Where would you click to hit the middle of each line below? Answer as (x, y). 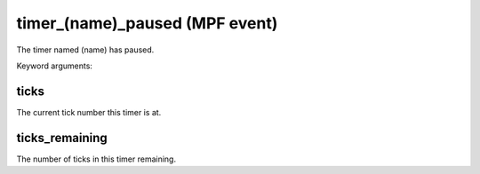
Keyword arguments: (55, 66)
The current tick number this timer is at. (89, 112)
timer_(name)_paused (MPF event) (147, 23)
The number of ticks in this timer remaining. (96, 159)
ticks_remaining (62, 138)
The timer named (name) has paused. (85, 50)
